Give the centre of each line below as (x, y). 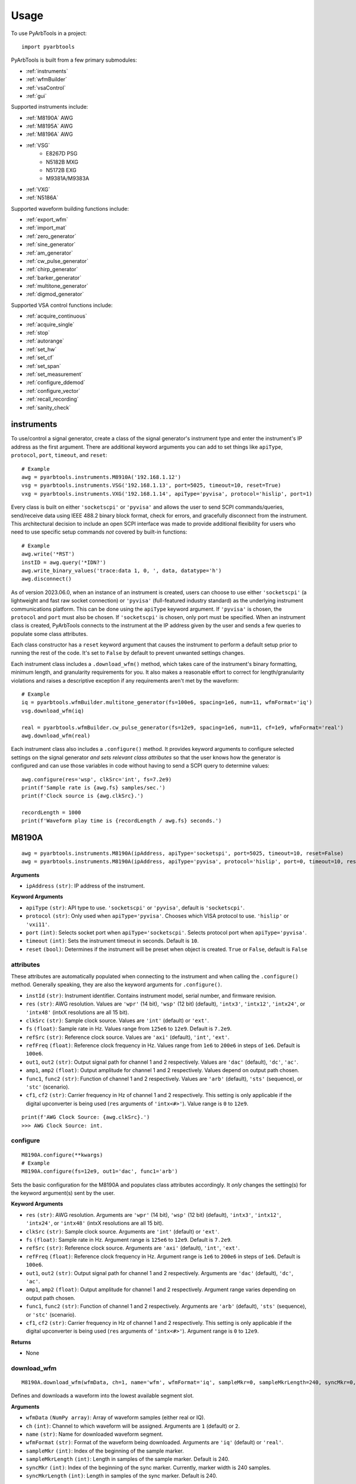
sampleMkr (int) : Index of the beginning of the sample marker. (105, 1451)
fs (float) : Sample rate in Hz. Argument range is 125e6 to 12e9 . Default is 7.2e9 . (129, 1240)
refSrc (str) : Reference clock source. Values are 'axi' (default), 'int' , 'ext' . (128, 1037)
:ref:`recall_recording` (52, 399)
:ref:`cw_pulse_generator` (57, 261)
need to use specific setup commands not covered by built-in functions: (99, 532)
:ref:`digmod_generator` (55, 294)
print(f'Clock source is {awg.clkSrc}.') (82, 796)
